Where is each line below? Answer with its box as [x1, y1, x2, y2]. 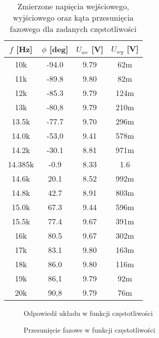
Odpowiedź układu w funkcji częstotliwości [24, 307, 153, 318]
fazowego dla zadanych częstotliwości [10, 23, 137, 34]
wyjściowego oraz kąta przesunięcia [13, 12, 134, 23]
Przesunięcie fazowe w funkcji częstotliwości [24, 324, 156, 335]
